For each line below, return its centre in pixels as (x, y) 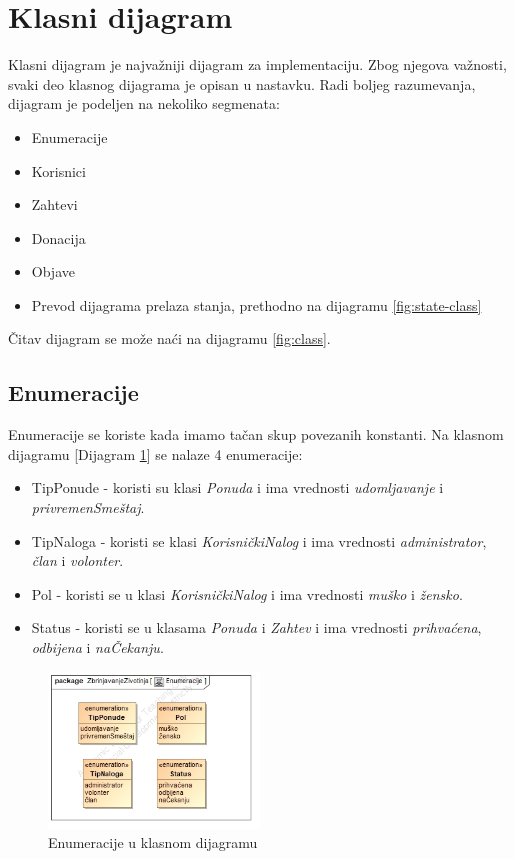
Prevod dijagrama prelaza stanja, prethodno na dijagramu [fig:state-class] (256, 304)
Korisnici (58, 170)
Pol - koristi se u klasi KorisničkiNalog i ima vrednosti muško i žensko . (247, 593)
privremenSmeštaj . (88, 507)
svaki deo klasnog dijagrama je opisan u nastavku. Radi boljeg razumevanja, (242, 83)
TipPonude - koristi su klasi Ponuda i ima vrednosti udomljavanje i (237, 487)
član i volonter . (77, 560)
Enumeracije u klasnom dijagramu (153, 842)
